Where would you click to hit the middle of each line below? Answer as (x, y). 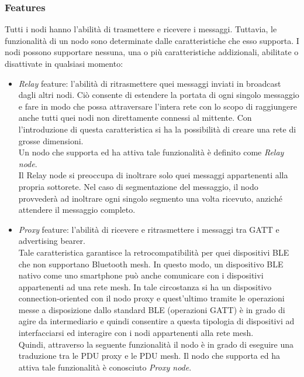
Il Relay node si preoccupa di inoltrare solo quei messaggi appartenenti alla (153, 175)
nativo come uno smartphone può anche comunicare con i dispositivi (141, 275)
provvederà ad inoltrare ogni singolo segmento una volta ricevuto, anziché (150, 198)
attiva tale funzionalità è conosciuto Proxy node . (105, 367)
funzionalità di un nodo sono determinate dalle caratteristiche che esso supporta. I (152, 40)
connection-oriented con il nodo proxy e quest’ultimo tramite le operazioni (151, 298)
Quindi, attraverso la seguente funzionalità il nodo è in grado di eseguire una (156, 344)
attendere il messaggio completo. (77, 210)
